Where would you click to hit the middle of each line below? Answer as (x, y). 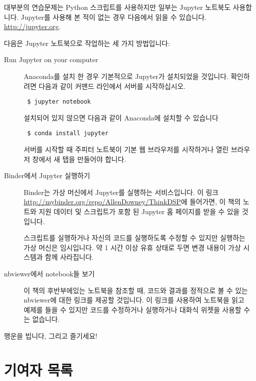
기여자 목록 (38, 369)
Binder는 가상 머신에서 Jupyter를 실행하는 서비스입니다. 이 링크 (121, 192)
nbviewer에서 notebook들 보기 (49, 273)
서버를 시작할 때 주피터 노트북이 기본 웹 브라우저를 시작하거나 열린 (126, 149)
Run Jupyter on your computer (51, 59)
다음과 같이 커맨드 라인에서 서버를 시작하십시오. (112, 86)
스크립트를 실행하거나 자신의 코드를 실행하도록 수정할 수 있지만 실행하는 (135, 238)
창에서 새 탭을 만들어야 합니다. (79, 159)
